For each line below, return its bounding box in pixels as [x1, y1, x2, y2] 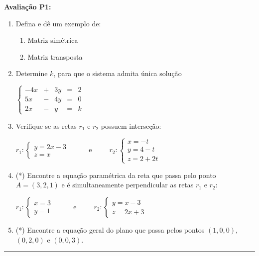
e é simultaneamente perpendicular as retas [61, 179, 194, 190]
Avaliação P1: [4, 1, 51, 11]
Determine [15, 68, 48, 79]
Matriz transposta [27, 51, 83, 62]
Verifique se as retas [15, 120, 77, 131]
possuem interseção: [101, 120, 161, 131]
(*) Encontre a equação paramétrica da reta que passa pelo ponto [15, 170, 216, 180]
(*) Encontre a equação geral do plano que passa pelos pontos [15, 224, 205, 235]
